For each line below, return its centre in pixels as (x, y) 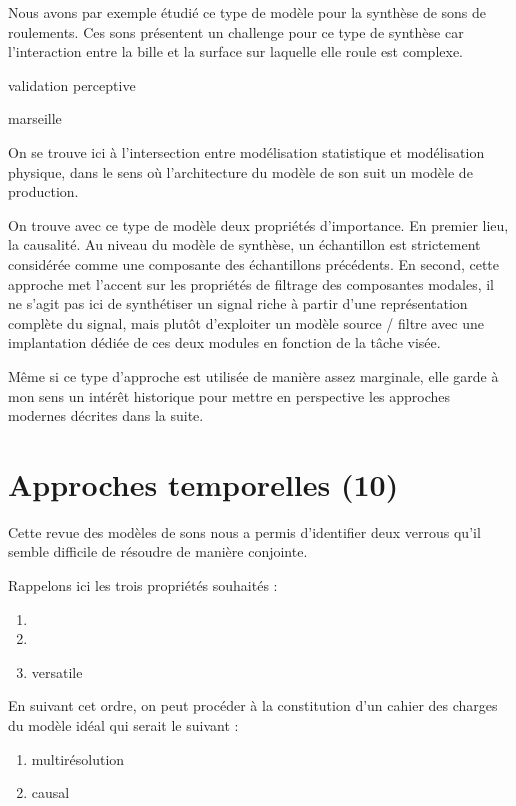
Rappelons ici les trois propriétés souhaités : (143, 585)
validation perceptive (72, 84)
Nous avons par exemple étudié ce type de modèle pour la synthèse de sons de (247, 12)
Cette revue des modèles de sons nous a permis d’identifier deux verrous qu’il (244, 531)
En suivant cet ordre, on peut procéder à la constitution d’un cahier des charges (253, 705)
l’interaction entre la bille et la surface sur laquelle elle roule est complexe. (235, 51)
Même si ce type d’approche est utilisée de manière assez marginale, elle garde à (253, 375)
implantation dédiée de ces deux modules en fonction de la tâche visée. (224, 342)
